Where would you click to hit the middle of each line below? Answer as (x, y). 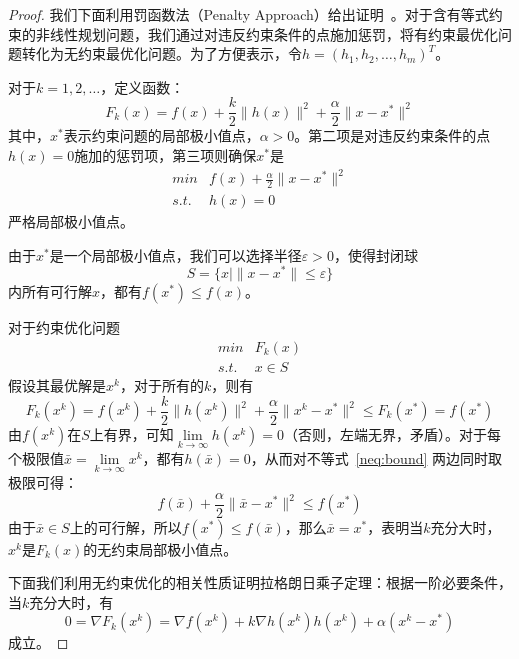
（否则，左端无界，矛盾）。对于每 (392, 433)
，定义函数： (142, 86)
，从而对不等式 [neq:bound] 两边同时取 (376, 457)
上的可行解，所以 (125, 526)
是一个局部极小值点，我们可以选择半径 (175, 254)
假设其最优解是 (57, 384)
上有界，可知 (131, 433)
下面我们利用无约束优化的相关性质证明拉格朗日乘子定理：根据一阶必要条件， (260, 582)
